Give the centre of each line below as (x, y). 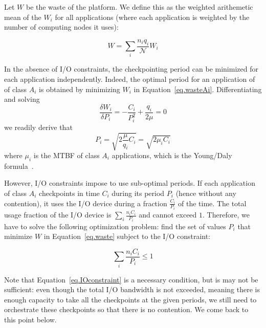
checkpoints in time (69, 193)
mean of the (23, 17)
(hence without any (206, 193)
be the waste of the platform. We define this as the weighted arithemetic (139, 7)
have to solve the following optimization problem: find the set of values (115, 226)
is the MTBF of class (66, 155)
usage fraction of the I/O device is (58, 215)
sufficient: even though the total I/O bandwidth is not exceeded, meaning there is (132, 289)
